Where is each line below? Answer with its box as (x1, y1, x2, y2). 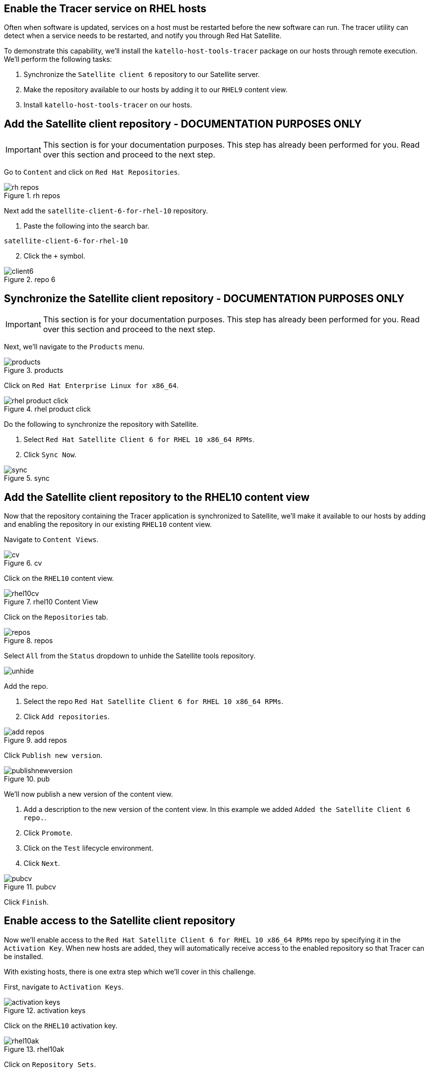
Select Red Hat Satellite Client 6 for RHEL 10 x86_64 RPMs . (24, 435, 254, 444)
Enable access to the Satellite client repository (4, 914, 235, 927)
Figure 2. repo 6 (4, 275, 55, 284)
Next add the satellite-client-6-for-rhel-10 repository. (4, 207, 208, 215)
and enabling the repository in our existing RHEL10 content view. (4, 520, 212, 528)
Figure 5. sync (4, 474, 50, 483)
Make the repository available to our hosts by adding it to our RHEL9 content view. (24, 85, 288, 94)
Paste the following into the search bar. (24, 222, 150, 231)
